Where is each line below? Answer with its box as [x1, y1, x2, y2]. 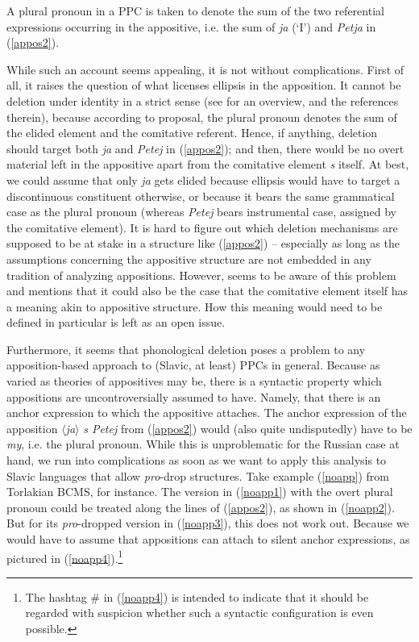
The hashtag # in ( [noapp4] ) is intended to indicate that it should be [25, 588, 369, 605]
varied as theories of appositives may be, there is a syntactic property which [6, 373, 382, 390]
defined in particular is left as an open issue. [6, 314, 226, 331]
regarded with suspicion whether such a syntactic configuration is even [25, 604, 374, 621]
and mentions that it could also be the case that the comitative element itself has [6, 282, 409, 299]
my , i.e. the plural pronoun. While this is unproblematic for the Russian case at [6, 436, 400, 452]
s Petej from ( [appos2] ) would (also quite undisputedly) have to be [83, 419, 413, 436]
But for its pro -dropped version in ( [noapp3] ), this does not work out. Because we [6, 515, 409, 532]
